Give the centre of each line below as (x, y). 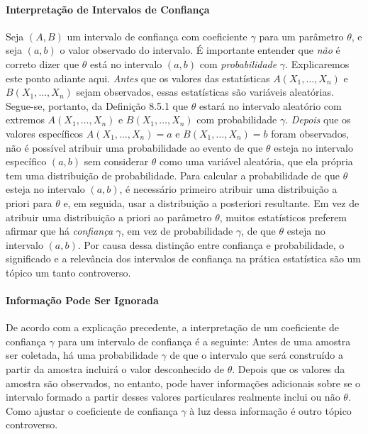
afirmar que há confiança (60, 231)
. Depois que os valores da (289, 369)
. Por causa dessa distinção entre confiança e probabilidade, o (211, 244)
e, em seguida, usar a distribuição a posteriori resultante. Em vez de (211, 202)
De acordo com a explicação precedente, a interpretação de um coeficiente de (173, 327)
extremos (25, 119)
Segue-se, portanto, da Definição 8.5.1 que (97, 105)
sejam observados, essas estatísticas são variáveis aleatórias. (205, 92)
